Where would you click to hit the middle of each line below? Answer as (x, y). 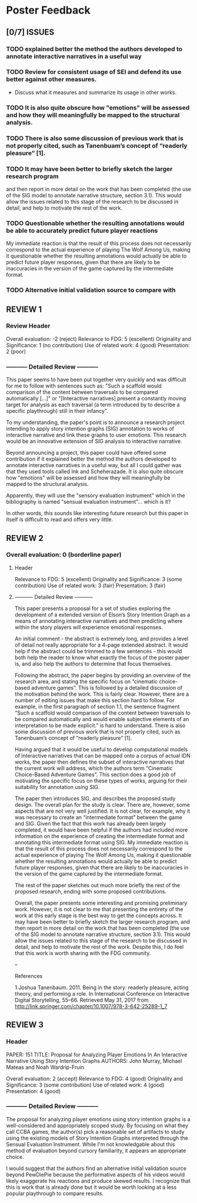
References (29, 976)
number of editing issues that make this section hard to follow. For (94, 700)
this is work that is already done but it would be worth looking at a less (91, 1187)
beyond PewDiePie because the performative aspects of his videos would (96, 1174)
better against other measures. (51, 79)
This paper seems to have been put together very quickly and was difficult (96, 380)
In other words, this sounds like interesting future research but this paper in (97, 513)
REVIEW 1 (24, 309)
